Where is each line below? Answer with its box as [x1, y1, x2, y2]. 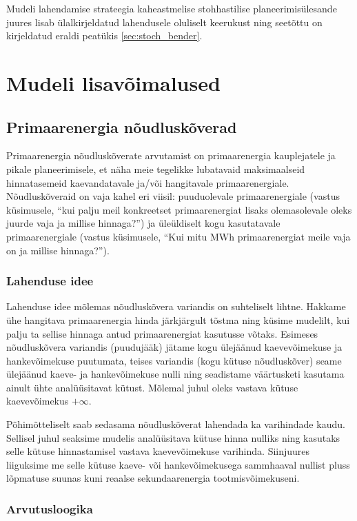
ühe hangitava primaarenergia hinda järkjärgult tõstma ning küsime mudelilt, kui [6, 312, 350, 327]
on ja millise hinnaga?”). [6, 243, 110, 257]
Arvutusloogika [6, 500, 93, 517]
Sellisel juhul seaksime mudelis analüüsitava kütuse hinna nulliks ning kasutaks [6, 430, 340, 445]
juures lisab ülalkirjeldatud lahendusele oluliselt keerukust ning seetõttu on [6, 14, 323, 29]
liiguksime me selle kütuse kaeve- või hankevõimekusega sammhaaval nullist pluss [6, 457, 350, 471]
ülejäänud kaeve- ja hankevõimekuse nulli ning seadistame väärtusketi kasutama [6, 367, 345, 381]
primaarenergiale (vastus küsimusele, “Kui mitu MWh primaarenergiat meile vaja [6, 229, 351, 243]
